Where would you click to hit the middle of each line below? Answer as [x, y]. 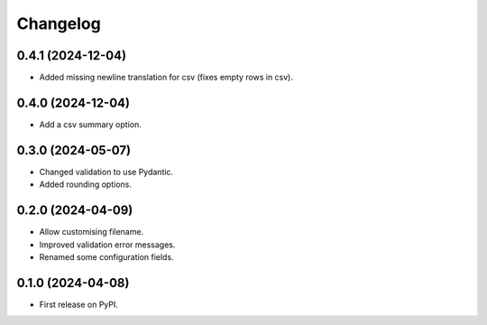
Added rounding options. [86, 184]
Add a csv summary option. [90, 124]
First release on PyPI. [79, 304]
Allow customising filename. [92, 232]
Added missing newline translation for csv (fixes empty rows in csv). [166, 78]
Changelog [59, 23]
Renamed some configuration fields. [107, 256]
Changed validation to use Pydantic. [106, 172]
